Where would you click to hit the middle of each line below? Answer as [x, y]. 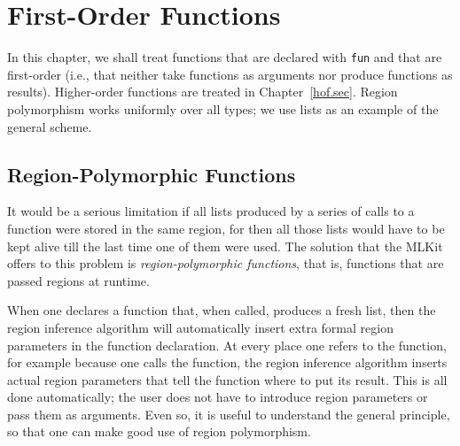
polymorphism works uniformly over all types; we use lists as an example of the [223, 108]
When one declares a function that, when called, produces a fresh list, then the [222, 310]
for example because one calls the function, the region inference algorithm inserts [227, 362]
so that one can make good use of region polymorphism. [159, 431]
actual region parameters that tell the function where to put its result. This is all [227, 379]
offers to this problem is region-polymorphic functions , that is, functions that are [226, 263]
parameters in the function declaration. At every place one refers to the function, [227, 345]
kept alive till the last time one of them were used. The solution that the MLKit [225, 246]
